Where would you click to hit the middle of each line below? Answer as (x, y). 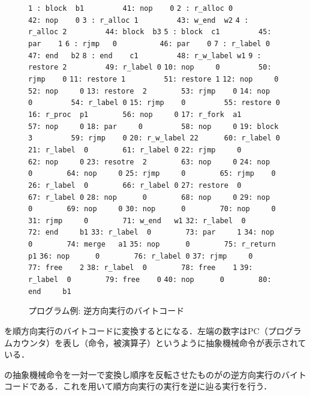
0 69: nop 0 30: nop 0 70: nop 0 (152, 209)
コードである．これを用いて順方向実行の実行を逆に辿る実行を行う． (138, 386)
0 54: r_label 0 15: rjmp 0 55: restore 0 (154, 103)
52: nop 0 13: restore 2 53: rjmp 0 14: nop (149, 91)
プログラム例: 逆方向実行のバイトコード (106, 310)
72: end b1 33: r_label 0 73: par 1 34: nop (151, 232)
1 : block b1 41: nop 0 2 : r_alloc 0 (131, 8)
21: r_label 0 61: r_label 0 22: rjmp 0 (135, 150)
